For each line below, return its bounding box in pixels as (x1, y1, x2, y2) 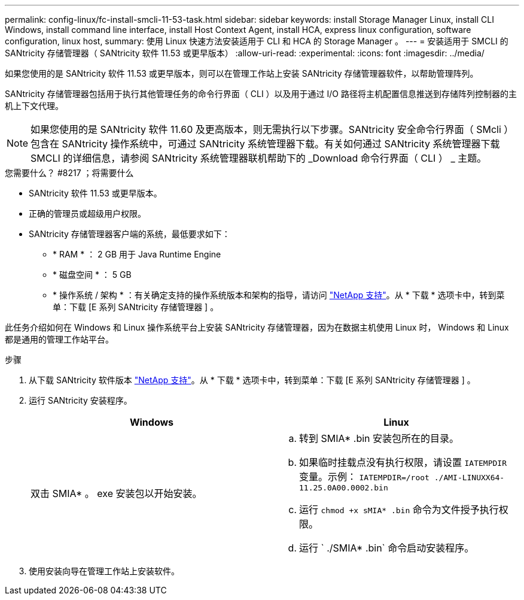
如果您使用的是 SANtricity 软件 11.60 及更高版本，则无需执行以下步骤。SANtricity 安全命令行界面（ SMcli (31, 123, 501, 135)
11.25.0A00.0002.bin (299, 483, 388, 492)
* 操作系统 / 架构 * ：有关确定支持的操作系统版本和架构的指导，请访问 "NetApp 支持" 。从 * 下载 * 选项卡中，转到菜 (53, 290, 505, 300)
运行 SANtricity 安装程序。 (29, 395, 132, 405)
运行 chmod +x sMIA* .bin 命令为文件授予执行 (299, 504, 499, 516)
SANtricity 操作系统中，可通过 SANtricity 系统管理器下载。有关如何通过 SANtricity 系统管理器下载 (62, 138, 500, 150)
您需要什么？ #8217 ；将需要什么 (5, 168, 134, 178)
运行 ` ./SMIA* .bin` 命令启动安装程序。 (299, 542, 474, 554)
